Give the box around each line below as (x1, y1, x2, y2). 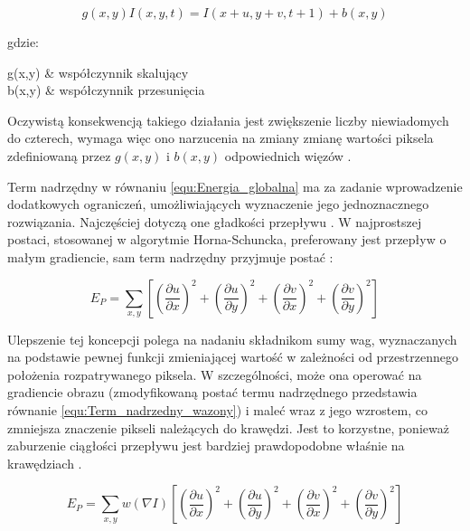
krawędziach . (7, 453, 82, 472)
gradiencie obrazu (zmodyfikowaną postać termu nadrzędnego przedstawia (7, 383, 418, 402)
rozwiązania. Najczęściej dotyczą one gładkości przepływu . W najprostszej (7, 212, 422, 231)
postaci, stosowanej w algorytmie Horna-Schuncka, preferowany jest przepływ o (7, 230, 446, 249)
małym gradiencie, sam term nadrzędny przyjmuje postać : (7, 247, 334, 266)
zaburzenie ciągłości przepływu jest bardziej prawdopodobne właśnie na (7, 436, 405, 455)
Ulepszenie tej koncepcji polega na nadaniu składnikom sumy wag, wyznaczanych (7, 329, 457, 348)
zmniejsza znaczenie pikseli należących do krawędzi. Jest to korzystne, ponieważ (7, 418, 449, 437)
